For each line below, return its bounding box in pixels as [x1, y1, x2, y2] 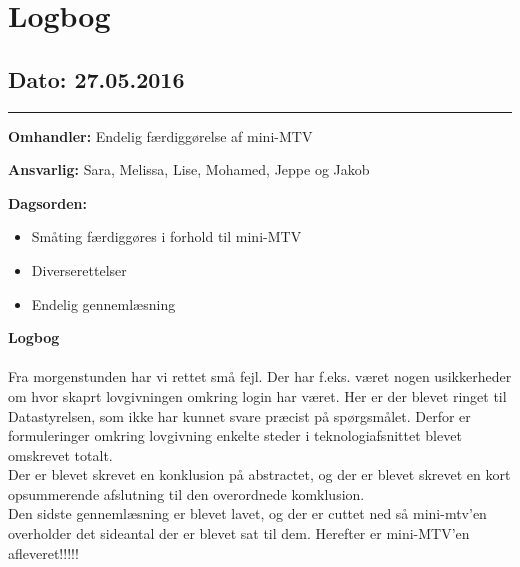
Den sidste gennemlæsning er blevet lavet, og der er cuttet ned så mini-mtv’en [8, 503, 487, 524]
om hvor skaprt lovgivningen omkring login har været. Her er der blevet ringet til [8, 385, 507, 406]
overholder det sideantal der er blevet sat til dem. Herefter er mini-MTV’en [8, 523, 470, 544]
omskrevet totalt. [8, 444, 113, 465]
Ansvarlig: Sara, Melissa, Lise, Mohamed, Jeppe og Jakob [8, 159, 370, 180]
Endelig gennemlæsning [31, 293, 176, 314]
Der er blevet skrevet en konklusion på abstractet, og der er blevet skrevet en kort [8, 464, 511, 485]
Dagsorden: [8, 192, 88, 213]
